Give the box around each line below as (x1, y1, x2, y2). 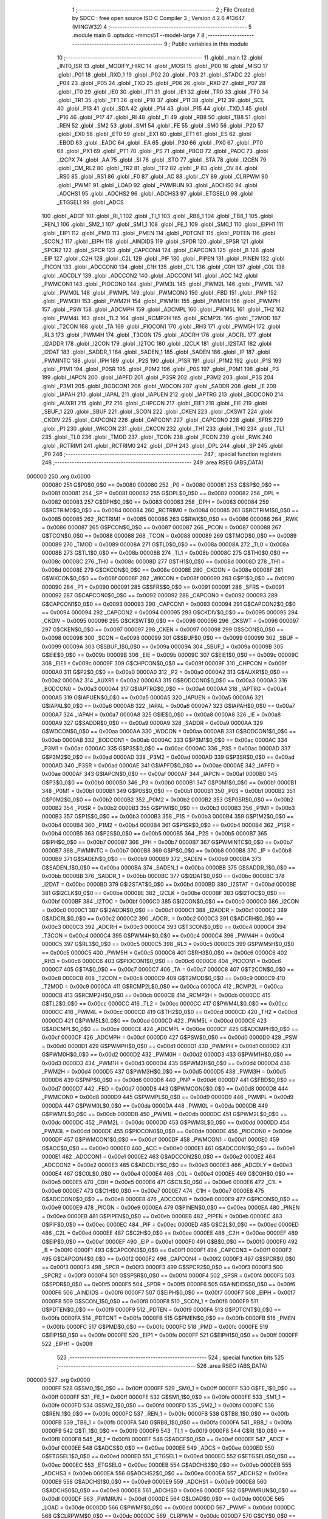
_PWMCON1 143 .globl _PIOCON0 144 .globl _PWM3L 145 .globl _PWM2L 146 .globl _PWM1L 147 (41, 280, 284, 288)
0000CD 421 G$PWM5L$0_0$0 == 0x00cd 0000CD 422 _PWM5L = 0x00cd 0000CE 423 (41, 1017, 267, 1024)
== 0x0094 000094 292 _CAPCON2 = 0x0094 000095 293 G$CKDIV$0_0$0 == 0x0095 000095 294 (41, 608, 298, 616)
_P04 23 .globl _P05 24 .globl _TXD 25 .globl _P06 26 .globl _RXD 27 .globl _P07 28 (56, 80, 266, 87)
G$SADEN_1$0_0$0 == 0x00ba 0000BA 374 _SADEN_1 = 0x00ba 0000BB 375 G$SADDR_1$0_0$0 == (41, 863, 296, 871)
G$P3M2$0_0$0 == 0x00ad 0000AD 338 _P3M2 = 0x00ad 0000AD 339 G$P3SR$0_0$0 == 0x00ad (41, 753, 295, 761)
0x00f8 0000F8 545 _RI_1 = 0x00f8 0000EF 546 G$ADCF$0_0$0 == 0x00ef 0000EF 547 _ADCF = (41, 1436, 289, 1443)
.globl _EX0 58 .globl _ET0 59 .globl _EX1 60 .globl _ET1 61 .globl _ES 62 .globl (56, 131, 251, 138)
